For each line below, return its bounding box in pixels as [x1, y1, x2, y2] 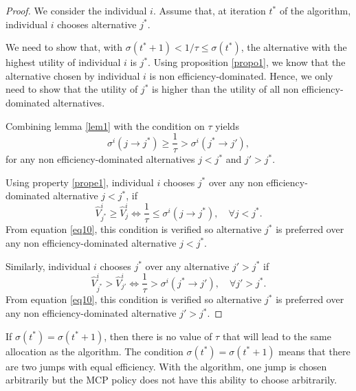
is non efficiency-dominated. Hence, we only [149, 68, 333, 82]
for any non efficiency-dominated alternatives [5, 152, 195, 166]
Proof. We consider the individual [5, 3, 147, 17]
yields [215, 118, 239, 133]
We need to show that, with [5, 40, 123, 54]
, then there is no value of [104, 328, 212, 343]
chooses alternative [57, 16, 137, 31]
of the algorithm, [279, 3, 351, 17]
